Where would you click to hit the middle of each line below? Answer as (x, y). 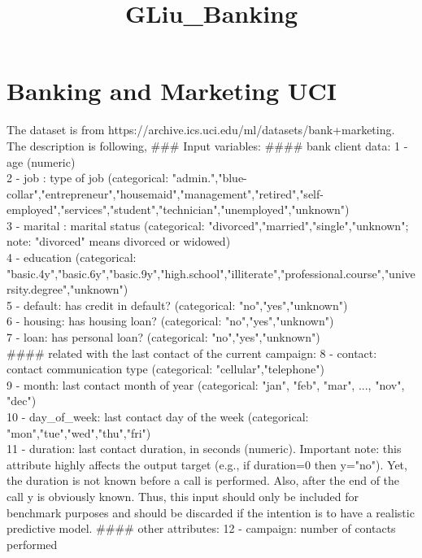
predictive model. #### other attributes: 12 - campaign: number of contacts (201, 528)
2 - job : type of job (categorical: (88, 178)
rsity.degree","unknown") (67, 289)
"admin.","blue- (209, 178)
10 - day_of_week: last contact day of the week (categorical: (158, 416)
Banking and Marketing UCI (172, 91)
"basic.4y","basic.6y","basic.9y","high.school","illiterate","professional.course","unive (211, 273)
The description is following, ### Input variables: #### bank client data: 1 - (207, 145)
